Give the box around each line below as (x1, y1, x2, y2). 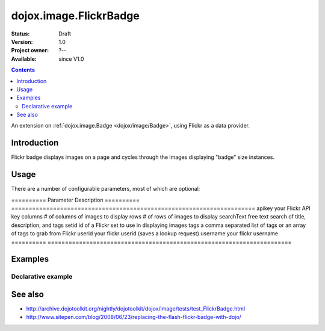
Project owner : (11, 47, 49, 54)
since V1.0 (58, 55, 84, 63)
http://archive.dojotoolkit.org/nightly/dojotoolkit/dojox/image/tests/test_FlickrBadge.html (26, 305, 246, 312)
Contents (11, 66, 36, 73)
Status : (11, 30, 30, 37)
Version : (11, 38, 33, 45)
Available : (11, 55, 37, 63)
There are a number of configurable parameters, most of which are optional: (11, 185, 200, 193)
